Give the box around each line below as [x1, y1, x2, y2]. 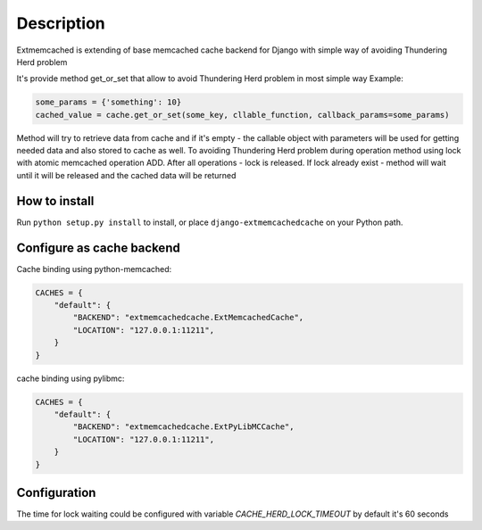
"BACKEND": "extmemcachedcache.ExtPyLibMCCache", [72, 422, 295, 432]
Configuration [16, 484, 96, 500]
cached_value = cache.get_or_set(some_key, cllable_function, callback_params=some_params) [35, 110, 450, 120]
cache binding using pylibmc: [16, 373, 125, 384]
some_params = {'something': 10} [35, 97, 182, 107]
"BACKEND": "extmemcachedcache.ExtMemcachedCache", [72, 312, 304, 323]
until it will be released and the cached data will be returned [16, 170, 237, 180]
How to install [16, 193, 95, 209]
